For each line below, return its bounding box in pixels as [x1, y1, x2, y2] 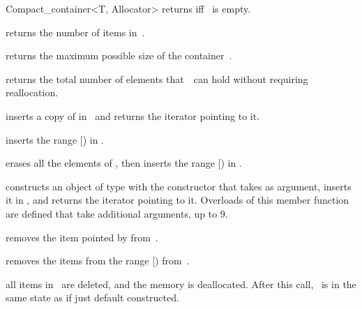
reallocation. [6, 85, 59, 100]
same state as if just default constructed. [6, 290, 179, 305]
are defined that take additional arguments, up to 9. [6, 206, 228, 220]
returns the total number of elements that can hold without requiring [6, 71, 308, 86]
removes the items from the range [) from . [6, 253, 190, 268]
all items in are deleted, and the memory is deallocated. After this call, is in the [6, 276, 356, 291]
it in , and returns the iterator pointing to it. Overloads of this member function [6, 193, 349, 207]
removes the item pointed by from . [6, 229, 158, 244]
